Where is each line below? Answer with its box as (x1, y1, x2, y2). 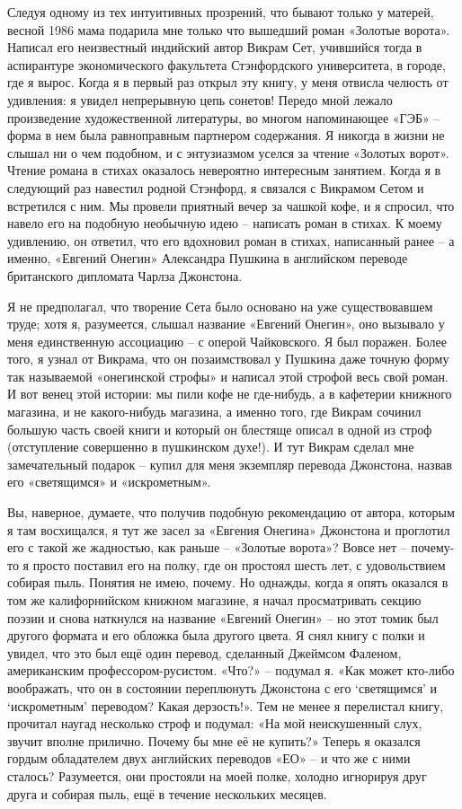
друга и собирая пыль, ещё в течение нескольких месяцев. (7, 784, 327, 803)
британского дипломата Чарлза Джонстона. (7, 266, 243, 285)
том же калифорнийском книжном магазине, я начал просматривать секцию (7, 591, 422, 609)
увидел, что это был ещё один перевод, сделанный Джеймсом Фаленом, (7, 643, 402, 662)
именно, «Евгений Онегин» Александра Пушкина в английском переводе (7, 249, 408, 268)
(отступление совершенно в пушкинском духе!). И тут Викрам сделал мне (7, 437, 414, 456)
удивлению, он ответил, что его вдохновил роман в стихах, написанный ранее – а (7, 231, 455, 250)
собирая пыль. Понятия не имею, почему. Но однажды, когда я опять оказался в (7, 573, 449, 592)
